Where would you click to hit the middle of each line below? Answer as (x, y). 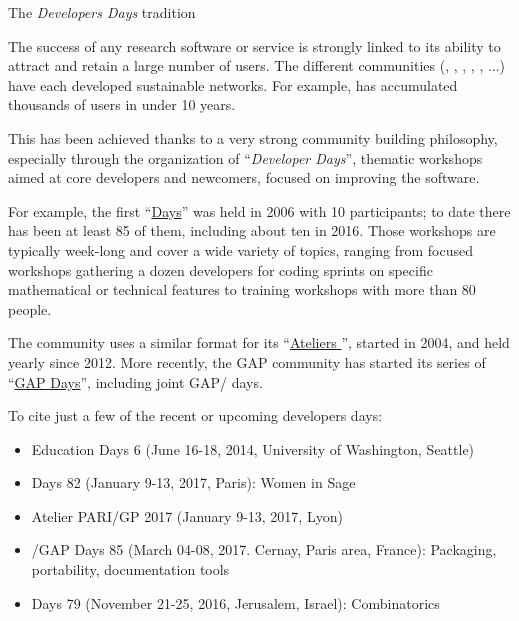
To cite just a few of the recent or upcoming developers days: (195, 415)
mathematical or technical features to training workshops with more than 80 (242, 289)
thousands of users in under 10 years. (122, 104)
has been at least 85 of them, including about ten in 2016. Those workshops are (252, 230)
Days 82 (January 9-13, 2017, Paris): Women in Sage (193, 482)
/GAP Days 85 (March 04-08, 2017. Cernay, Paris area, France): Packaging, (264, 549)
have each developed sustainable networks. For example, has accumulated (233, 84)
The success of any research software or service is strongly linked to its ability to (254, 45)
